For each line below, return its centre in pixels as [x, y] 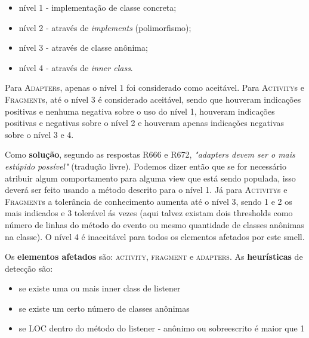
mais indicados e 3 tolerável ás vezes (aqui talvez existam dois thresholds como [149, 213]
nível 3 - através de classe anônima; [83, 47]
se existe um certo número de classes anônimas [104, 308]
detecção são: [29, 268]
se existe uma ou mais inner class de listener [100, 288]
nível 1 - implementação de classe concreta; [98, 7]
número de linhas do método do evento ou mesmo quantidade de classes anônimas [154, 224]
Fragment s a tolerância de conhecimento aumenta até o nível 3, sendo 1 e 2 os [149, 201]
